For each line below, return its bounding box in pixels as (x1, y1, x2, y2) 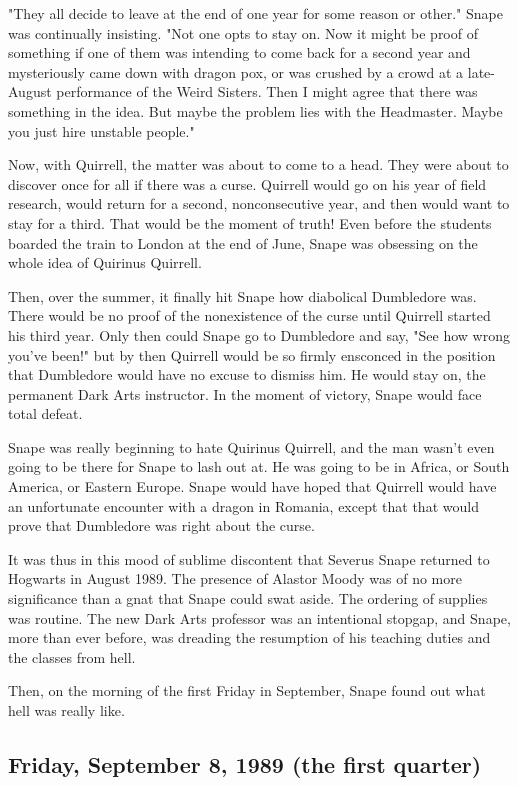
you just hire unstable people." (8, 120, 195, 141)
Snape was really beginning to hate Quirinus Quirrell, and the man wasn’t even (8, 436, 495, 457)
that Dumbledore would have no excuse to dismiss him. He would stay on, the (8, 364, 486, 385)
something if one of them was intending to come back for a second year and (8, 42, 471, 63)
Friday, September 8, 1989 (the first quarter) (8, 748, 482, 779)
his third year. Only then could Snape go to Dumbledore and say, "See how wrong (8, 324, 510, 345)
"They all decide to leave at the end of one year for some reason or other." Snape (8, 3, 503, 23)
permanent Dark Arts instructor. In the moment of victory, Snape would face (8, 383, 482, 404)
